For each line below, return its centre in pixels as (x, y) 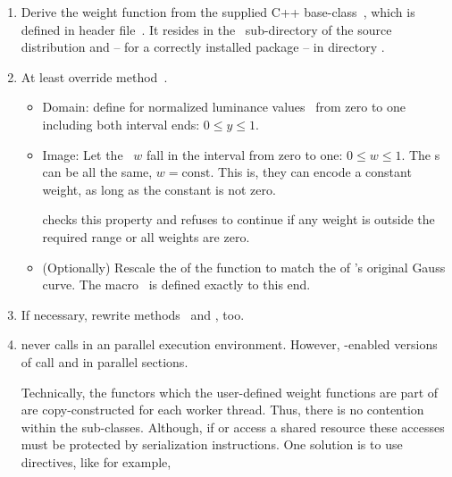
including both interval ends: (121, 124)
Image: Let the (83, 154)
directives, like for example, (96, 461)
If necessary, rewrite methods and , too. (133, 314)
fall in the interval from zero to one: (244, 154)
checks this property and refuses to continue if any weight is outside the (239, 219)
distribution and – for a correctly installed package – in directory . (203, 47)
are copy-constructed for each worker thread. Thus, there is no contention (222, 410)
